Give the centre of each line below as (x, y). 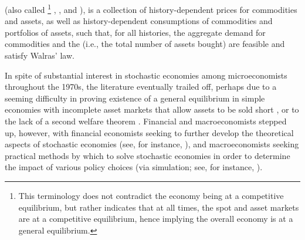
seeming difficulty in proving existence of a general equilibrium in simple (135, 98)
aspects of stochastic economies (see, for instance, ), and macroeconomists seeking (152, 144)
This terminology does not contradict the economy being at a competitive (151, 195)
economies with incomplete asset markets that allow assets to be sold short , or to (152, 109)
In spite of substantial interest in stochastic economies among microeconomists (146, 75)
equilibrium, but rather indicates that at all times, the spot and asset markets (159, 207)
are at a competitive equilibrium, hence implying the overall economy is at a (156, 219)
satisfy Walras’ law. (40, 55)
